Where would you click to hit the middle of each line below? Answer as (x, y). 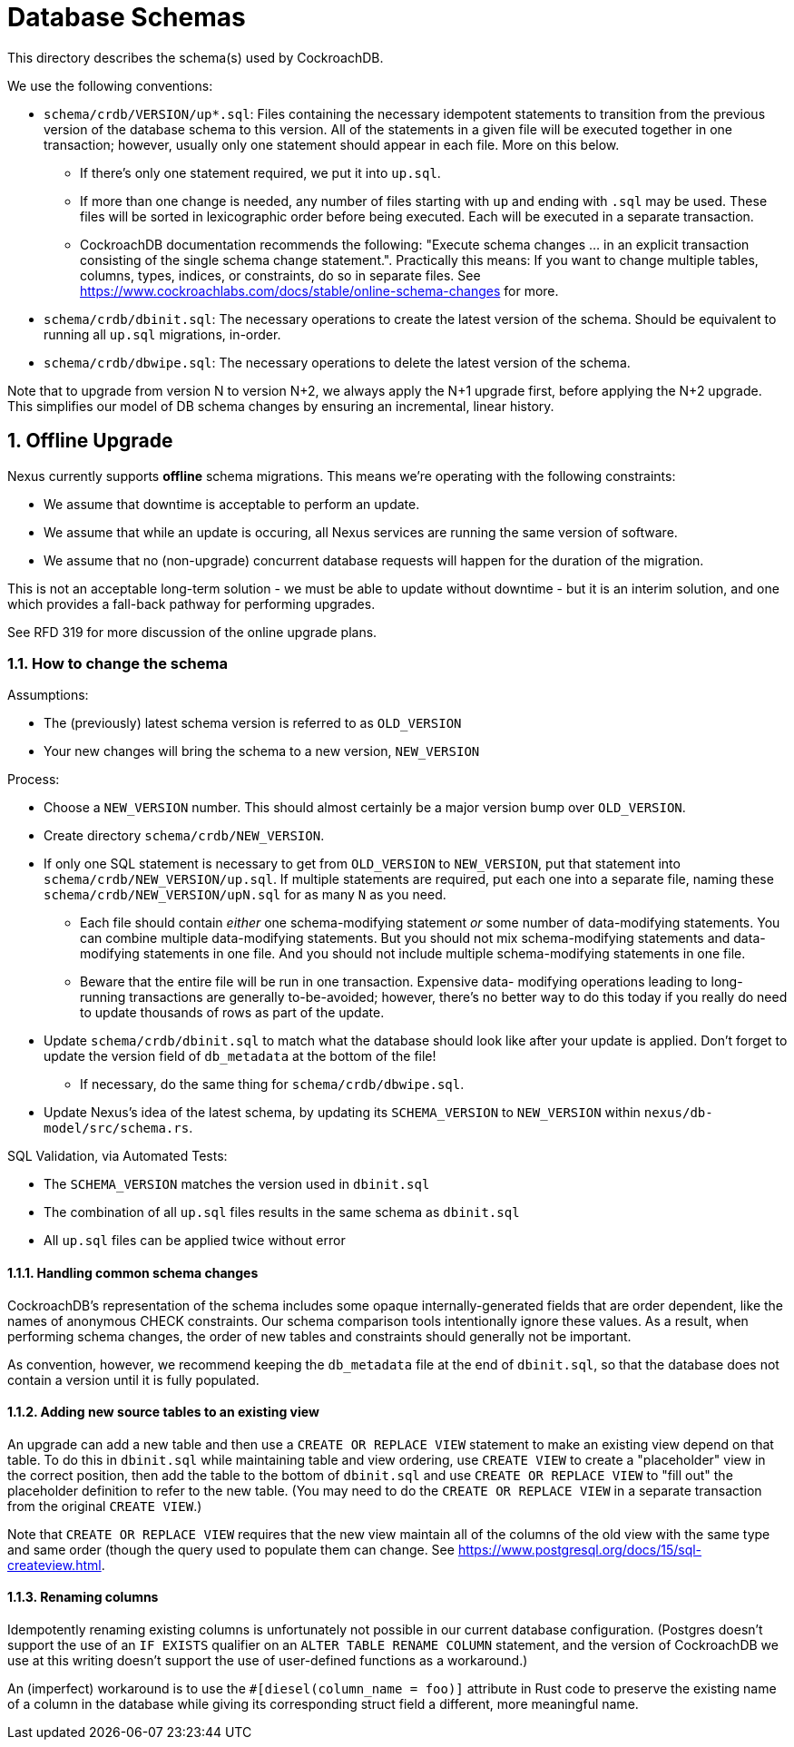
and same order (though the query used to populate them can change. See (231, 1549)
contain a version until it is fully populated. (133, 1379)
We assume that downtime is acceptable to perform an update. (232, 504)
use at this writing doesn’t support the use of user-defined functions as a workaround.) (268, 1660)
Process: (34, 780)
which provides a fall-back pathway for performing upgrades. (191, 604)
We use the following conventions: (110, 85)
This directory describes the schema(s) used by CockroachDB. (196, 57)
